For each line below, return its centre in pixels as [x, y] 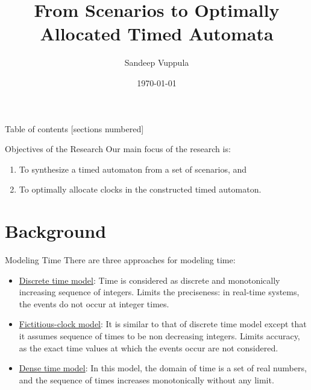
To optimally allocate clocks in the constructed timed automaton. [140, 189]
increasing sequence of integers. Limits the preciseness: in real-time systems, [159, 292]
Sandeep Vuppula [157, 62]
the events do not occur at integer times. [94, 303]
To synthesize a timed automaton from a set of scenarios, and [133, 169]
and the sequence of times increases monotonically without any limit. [146, 379]
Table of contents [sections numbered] [74, 128]
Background [56, 231]
